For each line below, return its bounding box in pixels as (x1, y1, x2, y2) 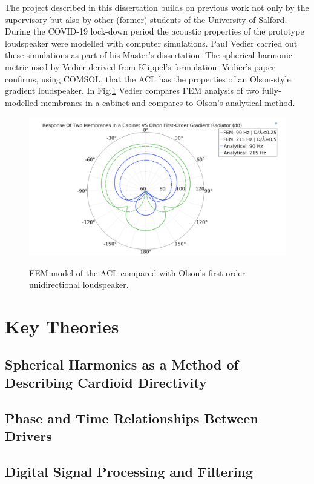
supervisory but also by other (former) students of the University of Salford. (5, 13, 287, 25)
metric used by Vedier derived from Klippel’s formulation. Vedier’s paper (5, 60, 275, 73)
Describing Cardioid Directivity (5, 373, 207, 391)
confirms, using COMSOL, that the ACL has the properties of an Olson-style (5, 72, 291, 85)
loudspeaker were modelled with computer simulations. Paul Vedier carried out (5, 36, 298, 49)
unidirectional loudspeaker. (29, 278, 129, 291)
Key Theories (5, 313, 119, 338)
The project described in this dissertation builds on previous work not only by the (5, 1, 309, 13)
